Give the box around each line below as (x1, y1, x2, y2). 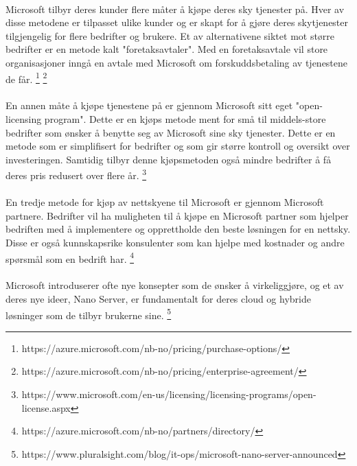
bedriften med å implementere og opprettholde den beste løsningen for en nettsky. (5, 222, 351, 236)
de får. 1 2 (5, 69, 47, 86)
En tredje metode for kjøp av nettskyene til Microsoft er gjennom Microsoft (5, 195, 324, 209)
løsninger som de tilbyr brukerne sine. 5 (5, 305, 172, 322)
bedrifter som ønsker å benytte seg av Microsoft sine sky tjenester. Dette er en (5, 125, 336, 139)
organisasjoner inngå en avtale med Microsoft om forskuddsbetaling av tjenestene (5, 55, 348, 69)
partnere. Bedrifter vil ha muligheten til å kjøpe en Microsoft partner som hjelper (5, 208, 349, 222)
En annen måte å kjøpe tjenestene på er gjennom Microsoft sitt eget (5, 98, 293, 113)
